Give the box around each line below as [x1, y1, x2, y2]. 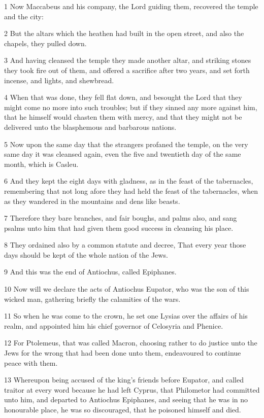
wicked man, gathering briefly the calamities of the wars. [4, 293, 181, 304]
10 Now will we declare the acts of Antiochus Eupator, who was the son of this [4, 284, 249, 294]
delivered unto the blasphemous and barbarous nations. [4, 121, 177, 132]
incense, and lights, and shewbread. [4, 75, 114, 85]
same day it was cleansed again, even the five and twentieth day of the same [4, 149, 241, 159]
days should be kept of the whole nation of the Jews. [4, 249, 168, 260]
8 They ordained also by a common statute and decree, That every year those [4, 239, 246, 250]
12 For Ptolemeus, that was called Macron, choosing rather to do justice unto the [4, 337, 257, 348]
